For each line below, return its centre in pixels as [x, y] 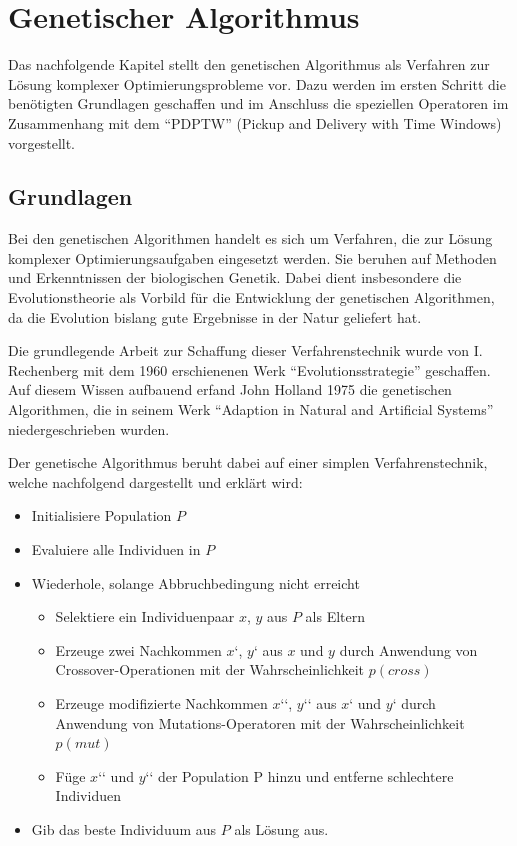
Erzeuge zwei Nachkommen [138, 649]
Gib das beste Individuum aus [124, 828]
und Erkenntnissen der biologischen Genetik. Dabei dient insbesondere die [235, 277]
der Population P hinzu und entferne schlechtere [305, 775]
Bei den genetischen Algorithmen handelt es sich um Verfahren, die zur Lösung [250, 238]
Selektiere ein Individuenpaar [145, 616]
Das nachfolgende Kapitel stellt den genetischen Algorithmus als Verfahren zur [249, 64]
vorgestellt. [42, 142]
